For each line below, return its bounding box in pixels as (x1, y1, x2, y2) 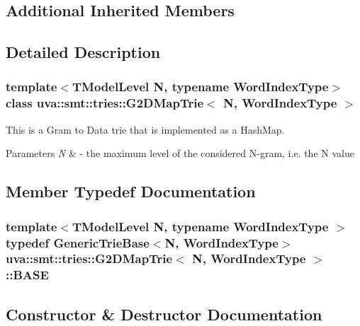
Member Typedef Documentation (6, 180, 256, 202)
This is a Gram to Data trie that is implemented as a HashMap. (6, 122, 285, 136)
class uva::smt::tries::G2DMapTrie (6, 94, 204, 112)
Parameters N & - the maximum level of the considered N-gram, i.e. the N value (6, 146, 354, 161)
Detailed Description (6, 41, 161, 63)
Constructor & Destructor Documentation (6, 303, 322, 325)
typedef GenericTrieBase (6, 233, 150, 251)
